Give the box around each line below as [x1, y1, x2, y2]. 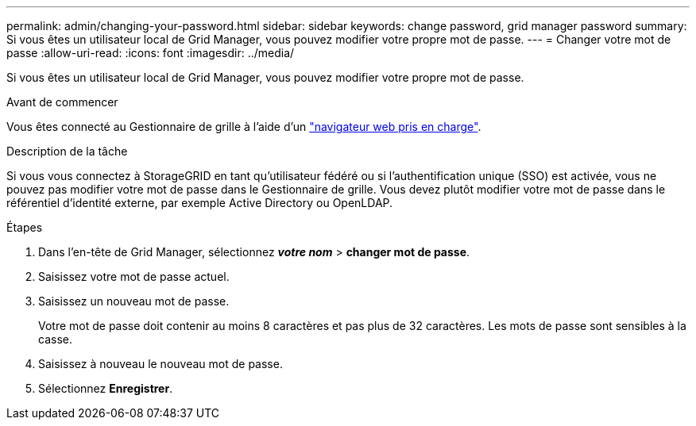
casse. [38, 332, 72, 346]
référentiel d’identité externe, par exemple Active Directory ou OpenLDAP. [6, 196, 393, 209]
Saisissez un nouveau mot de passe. [38, 294, 230, 308]
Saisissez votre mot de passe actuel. [38, 270, 230, 283]
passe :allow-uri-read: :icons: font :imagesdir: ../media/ [6, 46, 295, 59]
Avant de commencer [6, 95, 118, 109]
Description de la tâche [6, 144, 128, 158]
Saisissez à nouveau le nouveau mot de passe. [38, 357, 283, 370]
